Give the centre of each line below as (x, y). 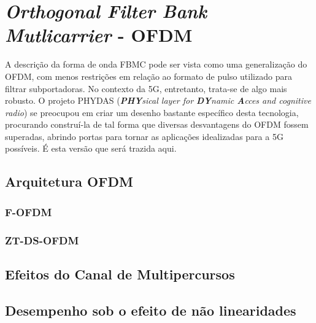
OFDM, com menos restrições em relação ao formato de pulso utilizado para (148, 76)
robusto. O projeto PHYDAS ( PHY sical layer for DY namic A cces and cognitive (158, 100)
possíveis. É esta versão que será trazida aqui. (91, 148)
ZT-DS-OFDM (42, 240)
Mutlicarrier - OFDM (99, 35)
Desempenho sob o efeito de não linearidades (151, 310)
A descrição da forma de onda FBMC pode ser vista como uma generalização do (156, 64)
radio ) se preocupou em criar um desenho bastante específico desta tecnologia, (152, 112)
